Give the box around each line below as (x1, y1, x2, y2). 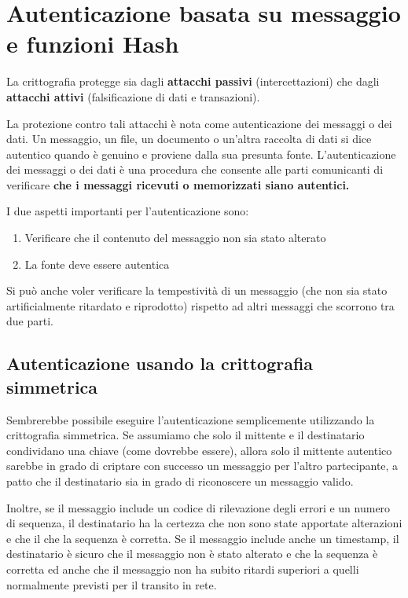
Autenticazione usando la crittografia (6, 351, 314, 376)
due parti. (6, 313, 53, 329)
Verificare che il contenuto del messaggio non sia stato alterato (24, 229, 326, 246)
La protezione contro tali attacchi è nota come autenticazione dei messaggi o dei (6, 115, 392, 131)
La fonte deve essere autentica (24, 255, 170, 272)
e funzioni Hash (6, 28, 179, 60)
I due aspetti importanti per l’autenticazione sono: (6, 203, 249, 219)
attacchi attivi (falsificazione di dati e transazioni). (6, 88, 260, 105)
